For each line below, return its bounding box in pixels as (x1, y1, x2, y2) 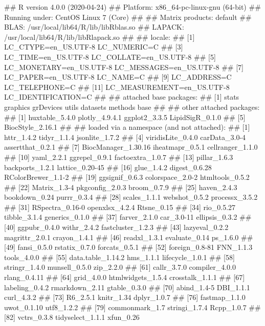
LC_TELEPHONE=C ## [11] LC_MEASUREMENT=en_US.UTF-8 (4, 81, 230, 92)
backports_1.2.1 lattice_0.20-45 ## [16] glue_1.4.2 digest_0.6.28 (4, 161, 212, 172)
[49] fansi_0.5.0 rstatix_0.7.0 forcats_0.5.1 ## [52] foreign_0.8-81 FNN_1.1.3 (4, 242, 253, 252)
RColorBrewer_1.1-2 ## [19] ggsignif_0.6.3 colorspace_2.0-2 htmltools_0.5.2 (4, 172, 250, 182)
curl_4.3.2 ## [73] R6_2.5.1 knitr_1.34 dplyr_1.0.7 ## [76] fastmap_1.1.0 (4, 292, 246, 302)
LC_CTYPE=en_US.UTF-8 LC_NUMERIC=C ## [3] (4, 41, 183, 52)
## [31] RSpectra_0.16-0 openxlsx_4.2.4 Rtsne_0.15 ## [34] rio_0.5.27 (4, 201, 236, 212)
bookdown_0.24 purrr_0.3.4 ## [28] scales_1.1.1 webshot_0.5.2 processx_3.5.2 (4, 192, 258, 202)
